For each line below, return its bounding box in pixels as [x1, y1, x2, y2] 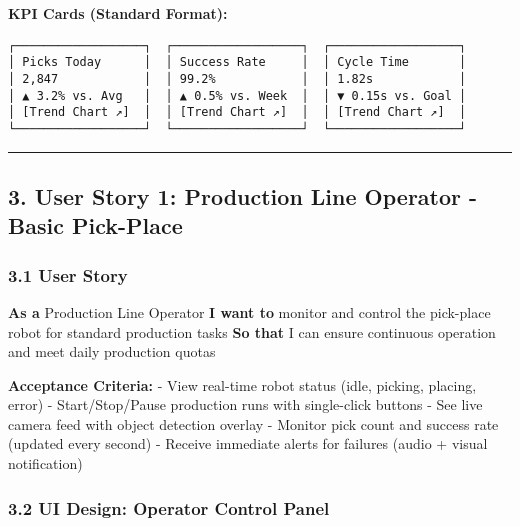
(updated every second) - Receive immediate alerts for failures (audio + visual [8, 433, 488, 454]
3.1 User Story [8, 262, 128, 287]
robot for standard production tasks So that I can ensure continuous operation [8, 321, 496, 342]
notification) [8, 453, 83, 474]
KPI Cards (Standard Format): [8, 3, 228, 23]
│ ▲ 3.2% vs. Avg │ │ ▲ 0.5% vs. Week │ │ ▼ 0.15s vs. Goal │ [8, 88, 467, 103]
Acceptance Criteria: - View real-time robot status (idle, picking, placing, [8, 374, 477, 395]
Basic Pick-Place [8, 210, 183, 241]
